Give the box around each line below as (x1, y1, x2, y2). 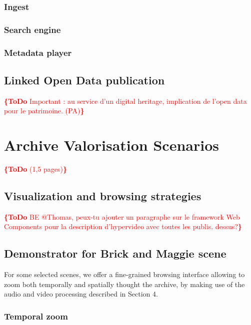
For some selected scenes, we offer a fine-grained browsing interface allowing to (4, 269, 245, 280)
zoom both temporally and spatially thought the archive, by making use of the (4, 279, 245, 289)
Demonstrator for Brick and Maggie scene (4, 246, 226, 261)
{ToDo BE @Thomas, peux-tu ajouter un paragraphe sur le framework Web (4, 211, 240, 222)
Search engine (4, 23, 61, 35)
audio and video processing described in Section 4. (4, 289, 158, 299)
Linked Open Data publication (4, 72, 165, 87)
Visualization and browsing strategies (4, 188, 201, 204)
